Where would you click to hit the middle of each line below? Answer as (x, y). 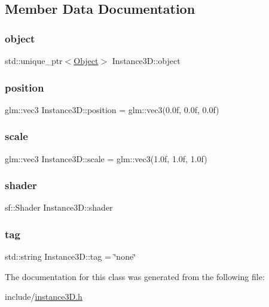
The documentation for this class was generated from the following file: (135, 276)
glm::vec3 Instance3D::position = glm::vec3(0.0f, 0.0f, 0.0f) (112, 109)
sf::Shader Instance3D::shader (59, 207)
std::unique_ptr (34, 60)
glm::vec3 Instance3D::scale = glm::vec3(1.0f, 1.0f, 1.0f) (106, 158)
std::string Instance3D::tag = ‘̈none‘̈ (71, 256)
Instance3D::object (146, 60)
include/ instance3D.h (44, 297)
